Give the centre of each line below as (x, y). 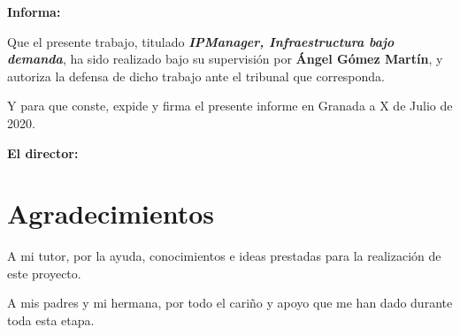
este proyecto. (44, 273)
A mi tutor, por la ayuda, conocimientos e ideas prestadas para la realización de (224, 256)
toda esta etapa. (51, 320)
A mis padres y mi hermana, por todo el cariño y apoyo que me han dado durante (230, 303)
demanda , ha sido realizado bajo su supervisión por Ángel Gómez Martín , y (225, 59)
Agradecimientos (111, 213)
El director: (43, 152)
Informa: (34, 11)
